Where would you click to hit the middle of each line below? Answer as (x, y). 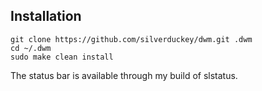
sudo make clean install (62, 57)
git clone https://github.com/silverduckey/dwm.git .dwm (131, 39)
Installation (46, 16)
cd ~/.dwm (31, 48)
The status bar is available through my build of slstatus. (124, 75)
